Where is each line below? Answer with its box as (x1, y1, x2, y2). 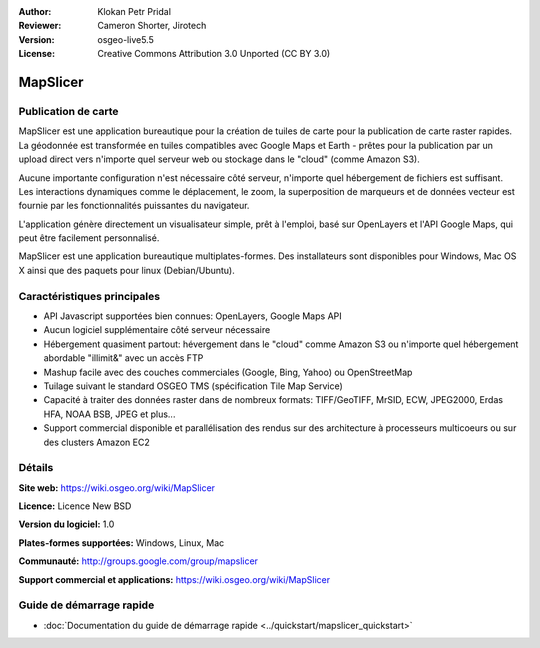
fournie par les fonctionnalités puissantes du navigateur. (18, 200, 250, 212)
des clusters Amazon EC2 (43, 436, 150, 448)
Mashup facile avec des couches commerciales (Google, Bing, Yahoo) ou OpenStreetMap (43, 366, 413, 378)
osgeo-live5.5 (97, 33, 154, 45)
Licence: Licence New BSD (18, 500, 132, 512)
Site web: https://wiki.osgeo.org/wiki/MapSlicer (18, 481, 215, 494)
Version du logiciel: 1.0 (18, 518, 115, 530)
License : (18, 48, 55, 60)
